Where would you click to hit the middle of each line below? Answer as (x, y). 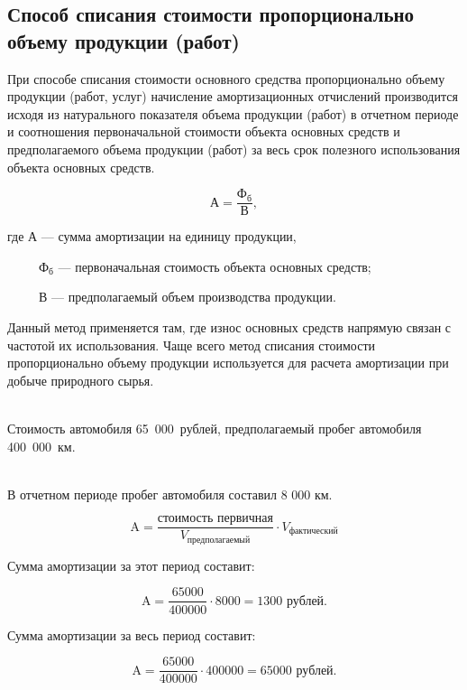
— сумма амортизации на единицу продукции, (169, 236)
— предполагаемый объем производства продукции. (194, 297)
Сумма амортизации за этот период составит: (131, 565)
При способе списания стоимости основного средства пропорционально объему (226, 78)
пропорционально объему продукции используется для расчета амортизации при (228, 363)
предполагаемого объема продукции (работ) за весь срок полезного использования (234, 149)
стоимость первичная (215, 519)
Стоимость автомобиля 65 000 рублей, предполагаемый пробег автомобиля (215, 428)
